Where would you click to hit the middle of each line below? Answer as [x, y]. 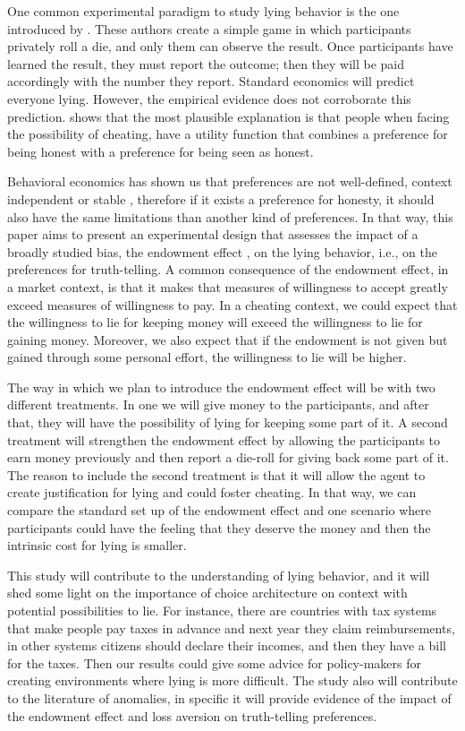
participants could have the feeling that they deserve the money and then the [219, 527]
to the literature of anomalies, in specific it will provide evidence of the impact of [229, 697]
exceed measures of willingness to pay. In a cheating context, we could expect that [232, 304]
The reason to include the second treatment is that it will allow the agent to [216, 474]
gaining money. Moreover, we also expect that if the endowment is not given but [228, 339]
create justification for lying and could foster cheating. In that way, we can [212, 492]
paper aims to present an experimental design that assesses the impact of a [213, 234]
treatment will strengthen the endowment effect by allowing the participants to [224, 439]
